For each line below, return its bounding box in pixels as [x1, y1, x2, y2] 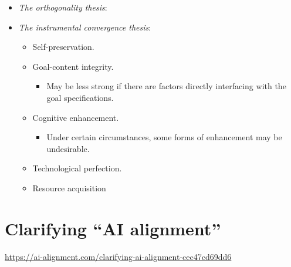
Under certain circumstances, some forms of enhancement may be [46, 131, 282, 143]
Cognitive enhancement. [32, 111, 119, 123]
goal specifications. [46, 91, 114, 103]
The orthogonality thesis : [18, 1, 107, 13]
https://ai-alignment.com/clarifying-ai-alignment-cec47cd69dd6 [5, 250, 232, 262]
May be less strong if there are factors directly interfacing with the [46, 80, 286, 92]
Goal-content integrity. [32, 60, 114, 72]
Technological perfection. [32, 162, 122, 174]
